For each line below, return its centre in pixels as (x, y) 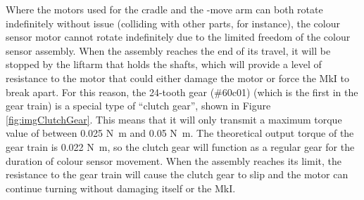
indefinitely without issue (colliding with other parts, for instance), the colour (173, 23)
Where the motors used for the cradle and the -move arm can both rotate (164, 9)
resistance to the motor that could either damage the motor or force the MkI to (178, 78)
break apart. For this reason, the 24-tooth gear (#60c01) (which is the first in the (182, 92)
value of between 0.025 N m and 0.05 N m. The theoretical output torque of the (180, 133)
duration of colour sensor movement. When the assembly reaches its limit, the (174, 160)
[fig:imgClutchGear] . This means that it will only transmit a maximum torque (174, 119)
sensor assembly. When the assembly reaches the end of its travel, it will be (168, 50)
